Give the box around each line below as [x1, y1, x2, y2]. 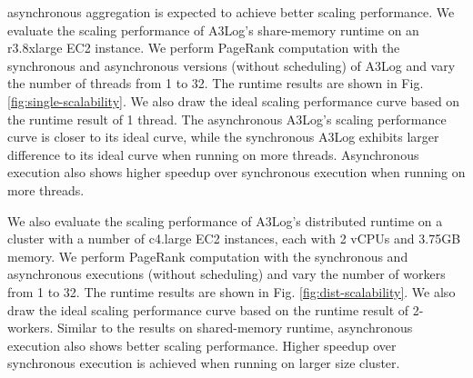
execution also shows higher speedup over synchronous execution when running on [7, 163, 466, 182]
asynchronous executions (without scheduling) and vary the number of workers [7, 264, 446, 283]
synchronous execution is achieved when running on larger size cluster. [7, 353, 400, 373]
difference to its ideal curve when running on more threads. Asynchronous [7, 144, 419, 164]
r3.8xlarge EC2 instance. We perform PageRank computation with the [7, 38, 400, 57]
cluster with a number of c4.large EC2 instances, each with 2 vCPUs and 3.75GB [7, 229, 461, 248]
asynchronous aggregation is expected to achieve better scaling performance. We [7, 3, 455, 21]
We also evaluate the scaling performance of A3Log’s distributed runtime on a [7, 211, 443, 230]
